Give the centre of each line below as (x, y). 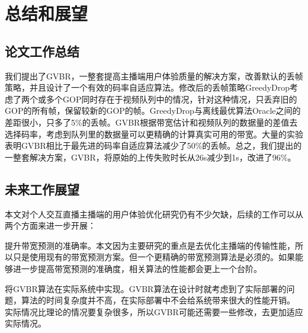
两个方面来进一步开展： (50, 225)
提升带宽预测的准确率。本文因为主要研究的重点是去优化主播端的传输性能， (150, 245)
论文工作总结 (42, 51)
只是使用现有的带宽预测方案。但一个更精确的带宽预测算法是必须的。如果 (154, 257)
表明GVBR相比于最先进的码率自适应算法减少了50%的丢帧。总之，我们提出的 (153, 145)
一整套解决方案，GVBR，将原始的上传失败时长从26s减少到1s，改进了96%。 (150, 157)
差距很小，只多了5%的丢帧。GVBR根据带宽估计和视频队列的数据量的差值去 (151, 122)
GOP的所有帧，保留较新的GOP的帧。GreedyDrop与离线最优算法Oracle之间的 (153, 111)
